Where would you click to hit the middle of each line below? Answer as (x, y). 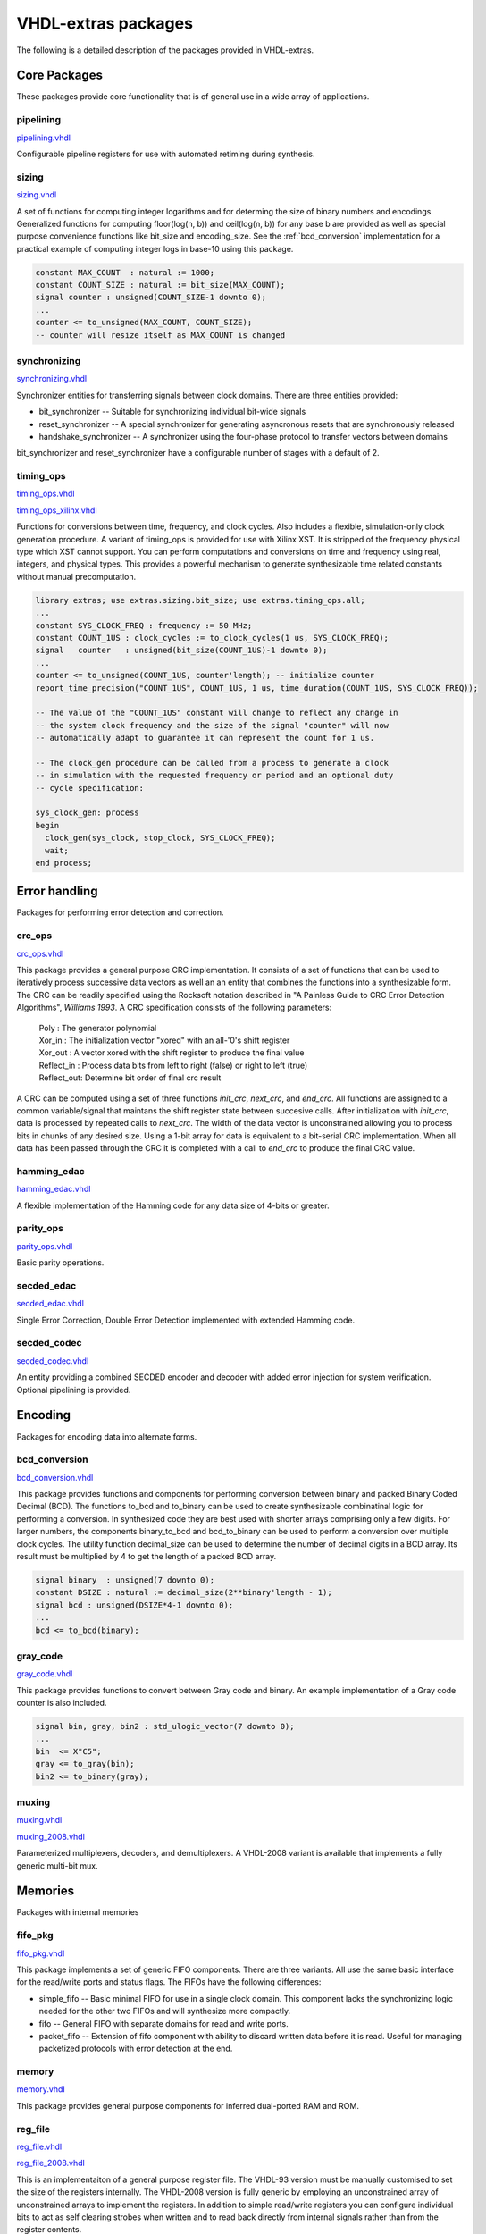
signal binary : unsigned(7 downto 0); (125, 1580)
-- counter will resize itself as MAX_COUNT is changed (160, 335)
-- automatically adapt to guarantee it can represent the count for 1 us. (205, 738)
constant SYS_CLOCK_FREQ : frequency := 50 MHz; (144, 625)
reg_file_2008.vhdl (50, 2163)
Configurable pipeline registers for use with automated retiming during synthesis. (166, 154)
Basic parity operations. (60, 1263)
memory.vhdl (41, 2089)
